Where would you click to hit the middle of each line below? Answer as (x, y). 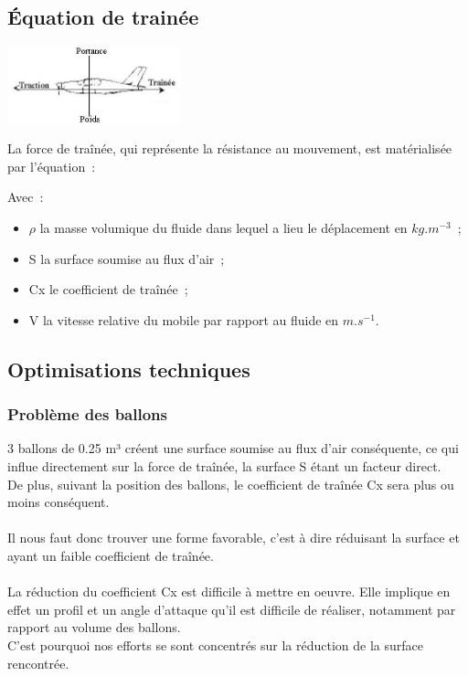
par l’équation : (52, 166)
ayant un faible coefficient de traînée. (111, 555)
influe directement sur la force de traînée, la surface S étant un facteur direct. (224, 465)
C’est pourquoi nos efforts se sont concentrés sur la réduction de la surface (216, 644)
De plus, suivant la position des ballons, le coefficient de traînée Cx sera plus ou (231, 484)
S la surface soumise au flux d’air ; (127, 258)
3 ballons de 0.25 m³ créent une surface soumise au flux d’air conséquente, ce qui (233, 448)
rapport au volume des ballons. (94, 627)
